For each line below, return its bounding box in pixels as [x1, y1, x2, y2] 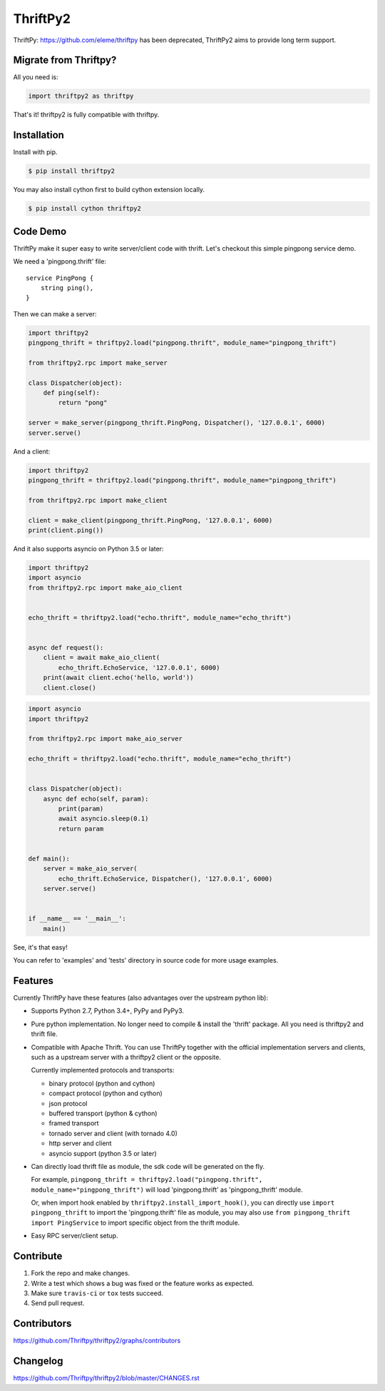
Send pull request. [31, 1299, 85, 1307]
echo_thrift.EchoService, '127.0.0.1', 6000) [58, 663, 220, 671]
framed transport [48, 1119, 99, 1128]
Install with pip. [13, 148, 58, 156]
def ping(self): [43, 389, 100, 397]
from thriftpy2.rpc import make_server [28, 358, 168, 367]
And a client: [13, 447, 51, 456]
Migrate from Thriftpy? [13, 54, 117, 66]
